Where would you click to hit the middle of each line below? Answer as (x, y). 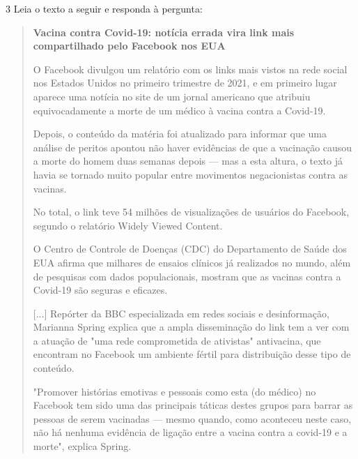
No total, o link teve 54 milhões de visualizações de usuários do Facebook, (191, 212)
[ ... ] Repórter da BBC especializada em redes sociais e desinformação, (181, 313)
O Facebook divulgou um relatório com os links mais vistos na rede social (190, 69)
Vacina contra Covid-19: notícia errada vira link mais (164, 32)
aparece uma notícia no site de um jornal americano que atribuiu (172, 96)
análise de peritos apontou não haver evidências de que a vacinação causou (193, 147)
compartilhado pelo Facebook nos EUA (129, 46)
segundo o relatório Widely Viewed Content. (128, 225)
